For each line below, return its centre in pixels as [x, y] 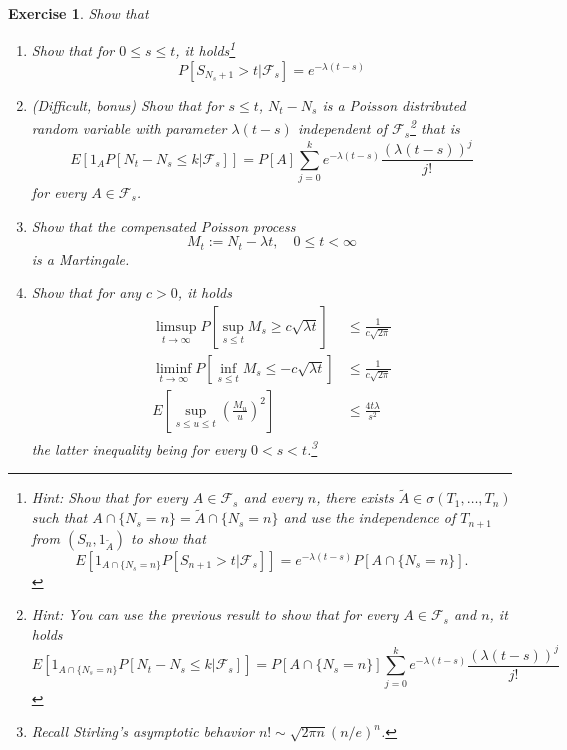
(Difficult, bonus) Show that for [127, 104]
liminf [174, 368]
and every [273, 497]
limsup [176, 326]
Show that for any [86, 292]
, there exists [355, 497]
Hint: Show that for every [109, 497]
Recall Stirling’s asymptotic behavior [142, 731]
